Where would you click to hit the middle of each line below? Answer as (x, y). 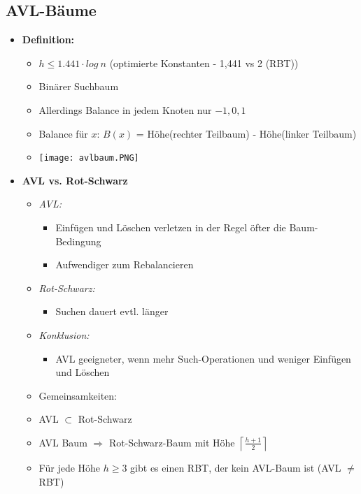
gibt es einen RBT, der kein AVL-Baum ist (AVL (236, 467)
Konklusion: (64, 334)
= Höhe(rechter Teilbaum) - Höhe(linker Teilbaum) (246, 133)
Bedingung (78, 241)
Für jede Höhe (70, 467)
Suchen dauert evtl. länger (112, 311)
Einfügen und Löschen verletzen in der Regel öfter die (171, 227)
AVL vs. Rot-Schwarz (75, 180)
